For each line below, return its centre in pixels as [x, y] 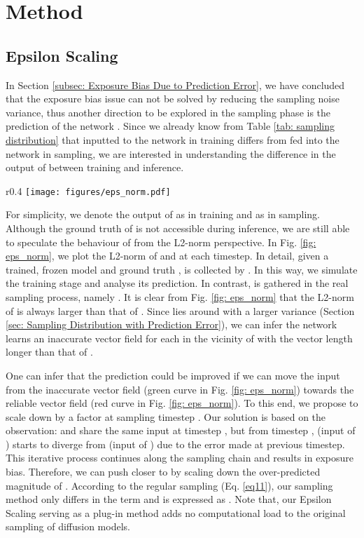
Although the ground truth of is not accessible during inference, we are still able [178, 228]
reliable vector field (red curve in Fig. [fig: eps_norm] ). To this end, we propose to [182, 403]
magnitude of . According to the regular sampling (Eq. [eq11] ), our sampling [169, 485]
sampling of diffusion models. [68, 526]
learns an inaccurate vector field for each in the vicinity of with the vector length [179, 338]
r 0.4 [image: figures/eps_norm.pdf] [88, 190]
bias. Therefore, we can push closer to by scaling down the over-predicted [163, 472]
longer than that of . [49, 352]
